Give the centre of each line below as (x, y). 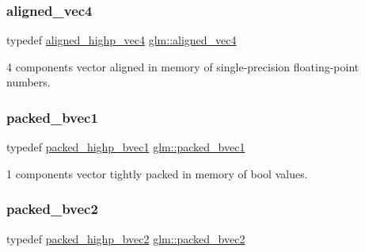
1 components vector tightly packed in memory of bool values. (157, 173)
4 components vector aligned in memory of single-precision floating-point (183, 66)
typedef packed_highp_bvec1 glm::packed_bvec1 (126, 147)
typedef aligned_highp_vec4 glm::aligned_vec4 (122, 40)
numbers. (29, 82)
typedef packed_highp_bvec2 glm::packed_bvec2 (126, 238)
